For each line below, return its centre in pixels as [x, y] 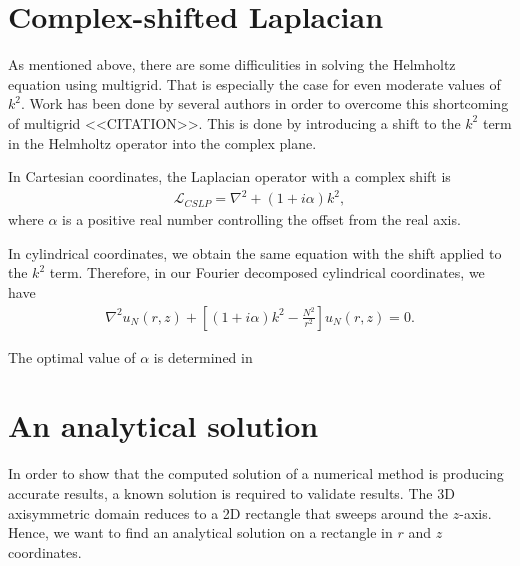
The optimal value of [72, 356]
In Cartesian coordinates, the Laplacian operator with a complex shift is [229, 176]
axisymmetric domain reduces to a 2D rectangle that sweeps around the [228, 512]
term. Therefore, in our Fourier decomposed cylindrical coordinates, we [267, 272]
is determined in [203, 356]
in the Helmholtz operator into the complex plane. [162, 142]
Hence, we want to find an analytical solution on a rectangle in [200, 532]
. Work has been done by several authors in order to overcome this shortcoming [264, 103]
